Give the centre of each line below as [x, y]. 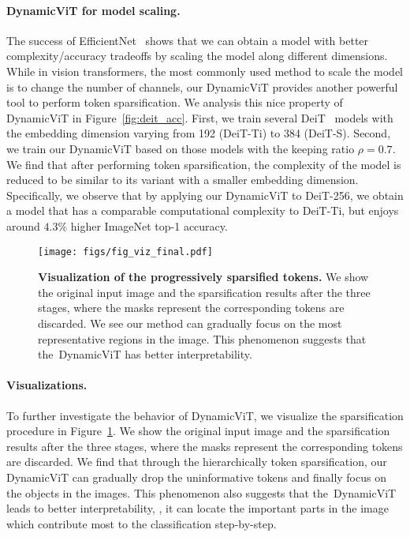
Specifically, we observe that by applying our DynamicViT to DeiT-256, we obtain [205, 195]
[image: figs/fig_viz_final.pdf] [125, 252]
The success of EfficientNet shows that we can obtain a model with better [188, 40]
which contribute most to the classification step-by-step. [142, 523]
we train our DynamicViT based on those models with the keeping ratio [181, 148]
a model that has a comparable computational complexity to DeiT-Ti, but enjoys [203, 210]
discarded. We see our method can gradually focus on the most [190, 323]
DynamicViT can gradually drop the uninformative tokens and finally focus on [196, 477]
